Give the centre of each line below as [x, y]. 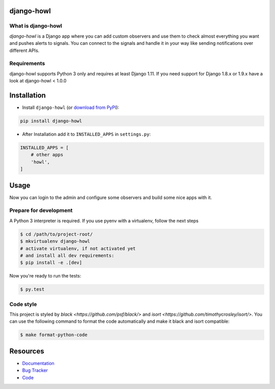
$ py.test [32, 289]
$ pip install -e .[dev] [51, 263]
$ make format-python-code [54, 335]
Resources [27, 351]
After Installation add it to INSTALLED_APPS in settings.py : [87, 134]
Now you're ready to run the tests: [45, 276]
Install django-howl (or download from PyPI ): [71, 107]
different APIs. [24, 50]
